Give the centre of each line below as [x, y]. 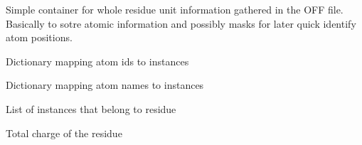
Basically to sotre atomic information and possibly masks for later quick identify [181, 23]
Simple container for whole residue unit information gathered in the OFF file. [175, 9]
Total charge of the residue [64, 133]
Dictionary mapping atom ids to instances [97, 61]
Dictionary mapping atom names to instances [105, 85]
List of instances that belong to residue [91, 108]
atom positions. [39, 37]
